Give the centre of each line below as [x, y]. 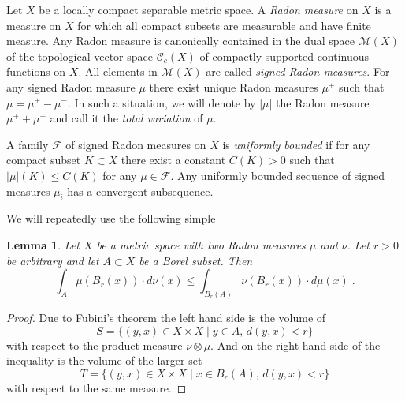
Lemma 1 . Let [43, 244]
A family [28, 144]
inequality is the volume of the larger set [104, 360]
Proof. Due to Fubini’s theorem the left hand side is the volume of [166, 317]
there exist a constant [173, 160]
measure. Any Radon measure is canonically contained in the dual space [180, 41]
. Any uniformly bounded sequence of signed [278, 175]
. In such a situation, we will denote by [162, 102]
